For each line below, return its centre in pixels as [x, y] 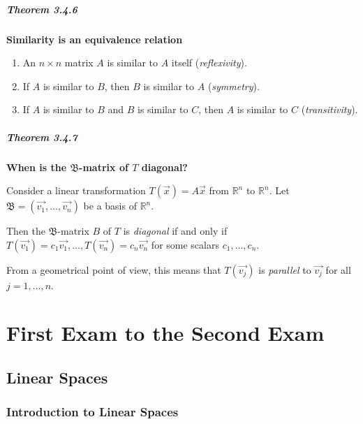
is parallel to [285, 269]
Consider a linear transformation [76, 190]
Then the [26, 231]
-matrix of [104, 167]
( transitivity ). [329, 109]
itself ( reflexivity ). [209, 63]
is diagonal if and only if [175, 231]
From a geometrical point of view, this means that [114, 269]
